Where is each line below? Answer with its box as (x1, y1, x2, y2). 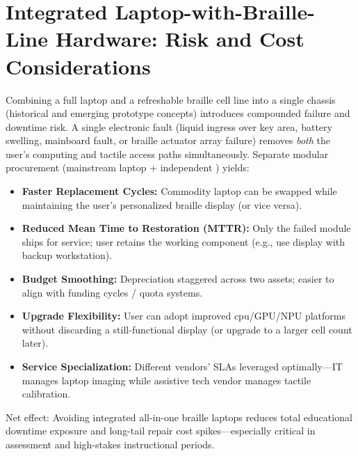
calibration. (22, 386, 71, 401)
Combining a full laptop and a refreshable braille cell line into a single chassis (6, 92, 336, 107)
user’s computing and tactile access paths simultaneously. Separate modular (6, 146, 329, 161)
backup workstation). (22, 248, 113, 262)
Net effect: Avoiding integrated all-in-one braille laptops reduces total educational (6, 409, 352, 424)
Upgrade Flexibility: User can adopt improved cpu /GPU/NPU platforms (22, 308, 345, 323)
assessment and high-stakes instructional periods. (6, 437, 215, 451)
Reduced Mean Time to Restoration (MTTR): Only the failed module (22, 221, 351, 235)
